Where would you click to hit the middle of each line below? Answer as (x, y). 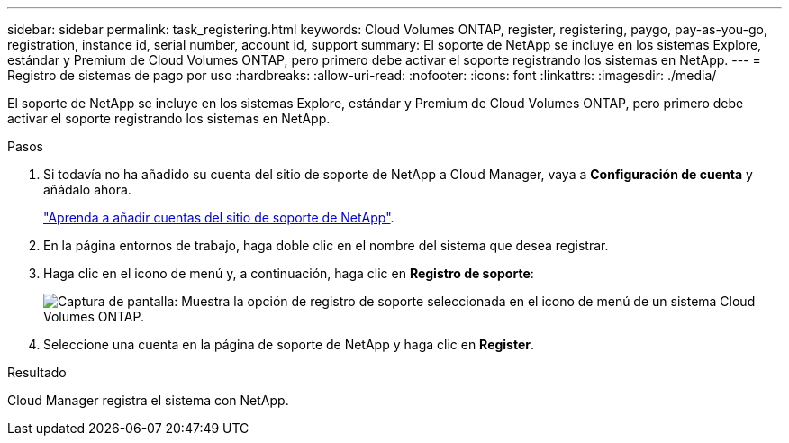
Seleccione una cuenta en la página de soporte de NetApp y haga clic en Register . (289, 344)
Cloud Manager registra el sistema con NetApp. (148, 400)
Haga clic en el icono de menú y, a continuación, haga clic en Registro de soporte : (289, 273)
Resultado (37, 372)
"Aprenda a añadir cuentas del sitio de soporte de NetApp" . (219, 217)
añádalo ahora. (87, 190)
